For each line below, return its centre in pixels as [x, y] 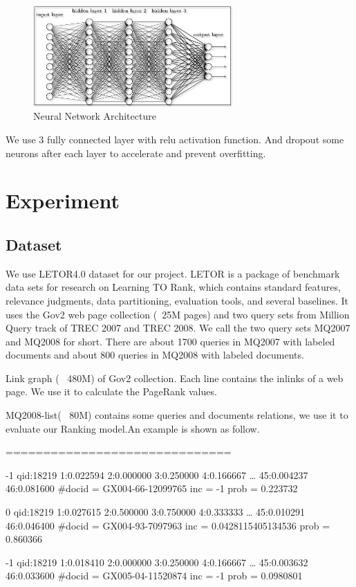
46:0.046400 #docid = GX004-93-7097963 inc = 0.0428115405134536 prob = [168, 525]
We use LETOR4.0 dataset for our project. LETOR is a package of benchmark [173, 273]
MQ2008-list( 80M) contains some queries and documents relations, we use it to [177, 415]
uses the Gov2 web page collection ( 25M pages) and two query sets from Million [178, 314]
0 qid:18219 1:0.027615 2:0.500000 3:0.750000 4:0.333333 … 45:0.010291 [155, 512]
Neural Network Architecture [95, 116]
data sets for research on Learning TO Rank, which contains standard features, [173, 287]
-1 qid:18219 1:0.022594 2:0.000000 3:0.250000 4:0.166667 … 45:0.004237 [157, 475]
